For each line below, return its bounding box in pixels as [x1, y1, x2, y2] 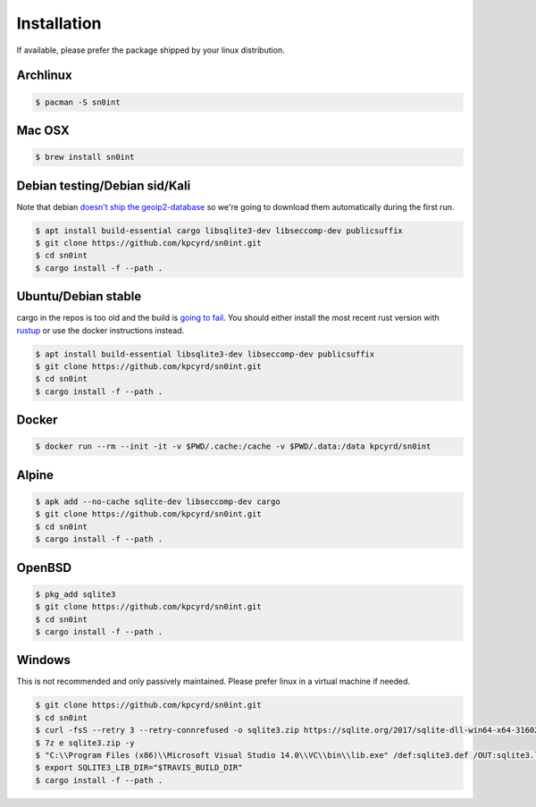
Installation [16, 13, 102, 33]
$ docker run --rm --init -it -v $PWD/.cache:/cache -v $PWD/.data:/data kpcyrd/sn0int [35, 441, 431, 451]
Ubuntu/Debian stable [16, 289, 142, 304]
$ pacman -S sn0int [35, 97, 121, 107]
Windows [16, 652, 71, 668]
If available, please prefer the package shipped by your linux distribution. [16, 45, 285, 55]
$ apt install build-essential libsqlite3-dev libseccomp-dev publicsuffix [35, 349, 375, 359]
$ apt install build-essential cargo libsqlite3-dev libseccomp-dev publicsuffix [35, 225, 404, 236]
